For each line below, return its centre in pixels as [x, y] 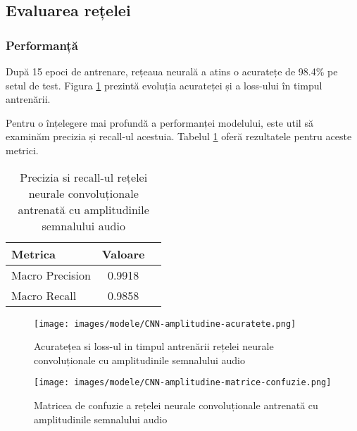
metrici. [22, 150]
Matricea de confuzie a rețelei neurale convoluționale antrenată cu [176, 405]
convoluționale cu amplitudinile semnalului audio [139, 360]
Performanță [42, 45]
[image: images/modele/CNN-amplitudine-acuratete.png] [165, 324]
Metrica [33, 254]
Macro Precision [51, 275]
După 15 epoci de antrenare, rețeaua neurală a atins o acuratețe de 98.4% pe [172, 71]
